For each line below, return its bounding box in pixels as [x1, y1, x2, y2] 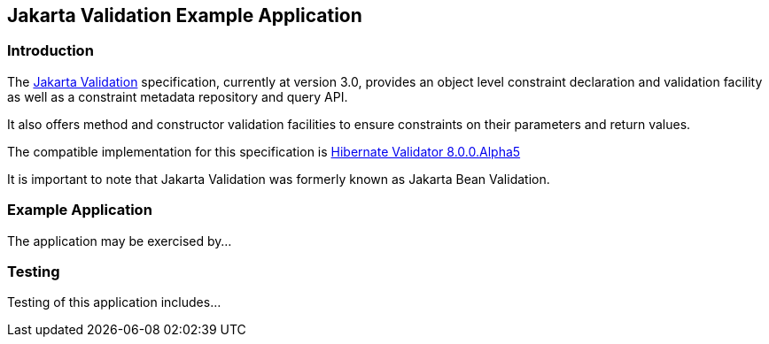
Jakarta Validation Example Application [7, 4, 362, 27]
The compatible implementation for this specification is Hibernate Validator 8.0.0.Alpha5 [7, 143, 521, 159]
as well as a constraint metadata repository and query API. [7, 88, 348, 104]
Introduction [7, 42, 94, 60]
